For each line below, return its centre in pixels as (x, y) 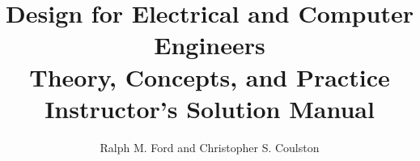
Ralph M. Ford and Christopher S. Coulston (210, 147)
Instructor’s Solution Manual (210, 108)
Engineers (210, 45)
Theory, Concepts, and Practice (210, 76)
